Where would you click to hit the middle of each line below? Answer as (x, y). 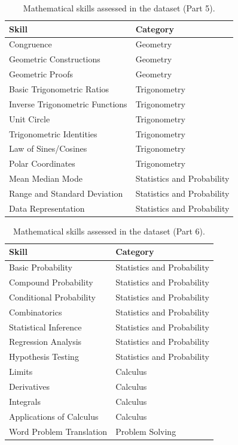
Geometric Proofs (41, 74)
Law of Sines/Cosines (48, 148)
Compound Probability (51, 282)
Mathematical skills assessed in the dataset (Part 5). (119, 8)
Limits (21, 372)
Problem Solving (146, 431)
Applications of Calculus (54, 416)
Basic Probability (41, 267)
